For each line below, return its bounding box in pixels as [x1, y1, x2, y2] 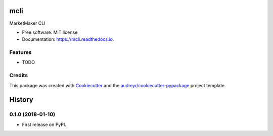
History [9, 96, 34, 104]
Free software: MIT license [22, 29, 78, 35]
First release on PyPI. [22, 121, 67, 127]
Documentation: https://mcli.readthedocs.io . [22, 36, 114, 42]
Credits [9, 72, 28, 79]
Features [9, 49, 32, 56]
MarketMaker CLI [9, 20, 45, 26]
